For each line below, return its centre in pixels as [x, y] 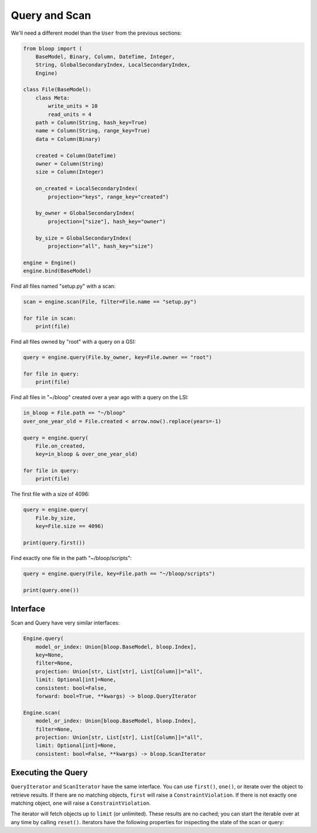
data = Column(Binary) [68, 139]
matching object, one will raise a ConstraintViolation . [81, 803]
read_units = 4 [70, 114]
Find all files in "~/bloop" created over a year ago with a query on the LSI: [100, 397]
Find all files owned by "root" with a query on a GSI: [73, 342]
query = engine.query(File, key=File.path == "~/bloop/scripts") [119, 573]
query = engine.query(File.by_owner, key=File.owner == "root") [118, 357]
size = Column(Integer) [70, 172]
